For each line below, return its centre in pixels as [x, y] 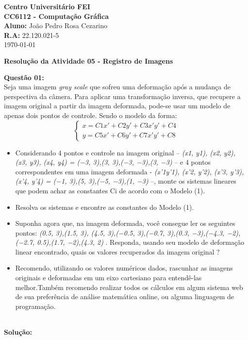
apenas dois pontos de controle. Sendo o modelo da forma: [91, 115]
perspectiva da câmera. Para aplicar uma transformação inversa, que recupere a [122, 96]
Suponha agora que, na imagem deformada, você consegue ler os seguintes [125, 223]
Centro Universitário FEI [47, 6]
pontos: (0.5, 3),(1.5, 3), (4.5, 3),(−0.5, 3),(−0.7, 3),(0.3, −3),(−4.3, [120, 232]
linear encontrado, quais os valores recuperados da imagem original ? [117, 251]
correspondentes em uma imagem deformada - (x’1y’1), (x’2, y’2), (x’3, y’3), [130, 171]
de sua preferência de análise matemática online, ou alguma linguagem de [124, 297]
